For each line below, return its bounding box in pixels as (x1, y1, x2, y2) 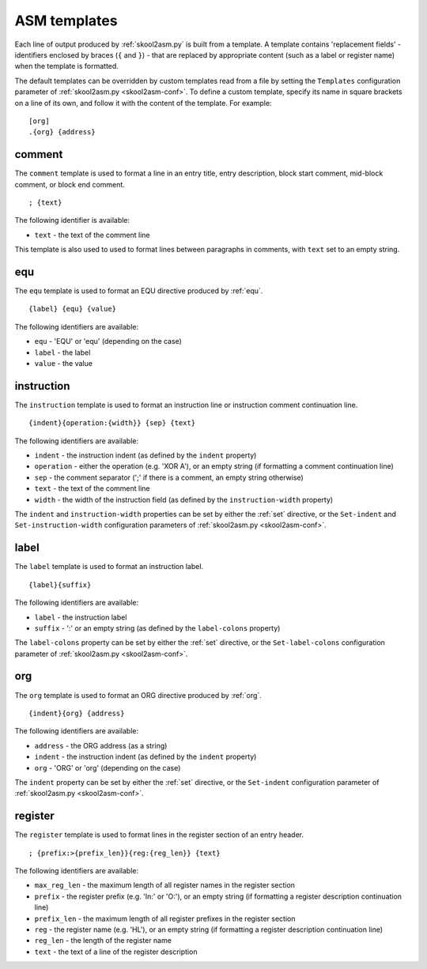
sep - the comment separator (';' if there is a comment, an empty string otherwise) (34, 473, 304, 482)
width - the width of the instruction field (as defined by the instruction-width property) (34, 495, 334, 504)
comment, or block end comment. (14, 179, 126, 189)
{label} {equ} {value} (28, 304, 117, 314)
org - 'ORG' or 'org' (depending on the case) (34, 763, 181, 772)
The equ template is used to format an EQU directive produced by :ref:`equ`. (14, 286, 263, 296)
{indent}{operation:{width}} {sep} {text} (28, 419, 196, 428)
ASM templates (14, 12, 118, 29)
